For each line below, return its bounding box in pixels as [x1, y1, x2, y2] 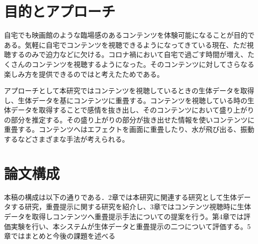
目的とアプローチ [4, 1, 116, 21]
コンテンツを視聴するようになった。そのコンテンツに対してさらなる [31, 59, 255, 69]
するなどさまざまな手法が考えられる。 [4, 134, 129, 144]
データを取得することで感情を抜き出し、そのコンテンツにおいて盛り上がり [10, 105, 255, 115]
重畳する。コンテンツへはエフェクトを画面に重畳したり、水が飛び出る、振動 [4, 124, 255, 134]
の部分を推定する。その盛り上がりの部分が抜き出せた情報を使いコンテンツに [4, 114, 255, 124]
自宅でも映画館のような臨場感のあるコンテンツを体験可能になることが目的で [4, 30, 255, 40]
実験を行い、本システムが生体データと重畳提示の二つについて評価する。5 [10, 221, 251, 231]
